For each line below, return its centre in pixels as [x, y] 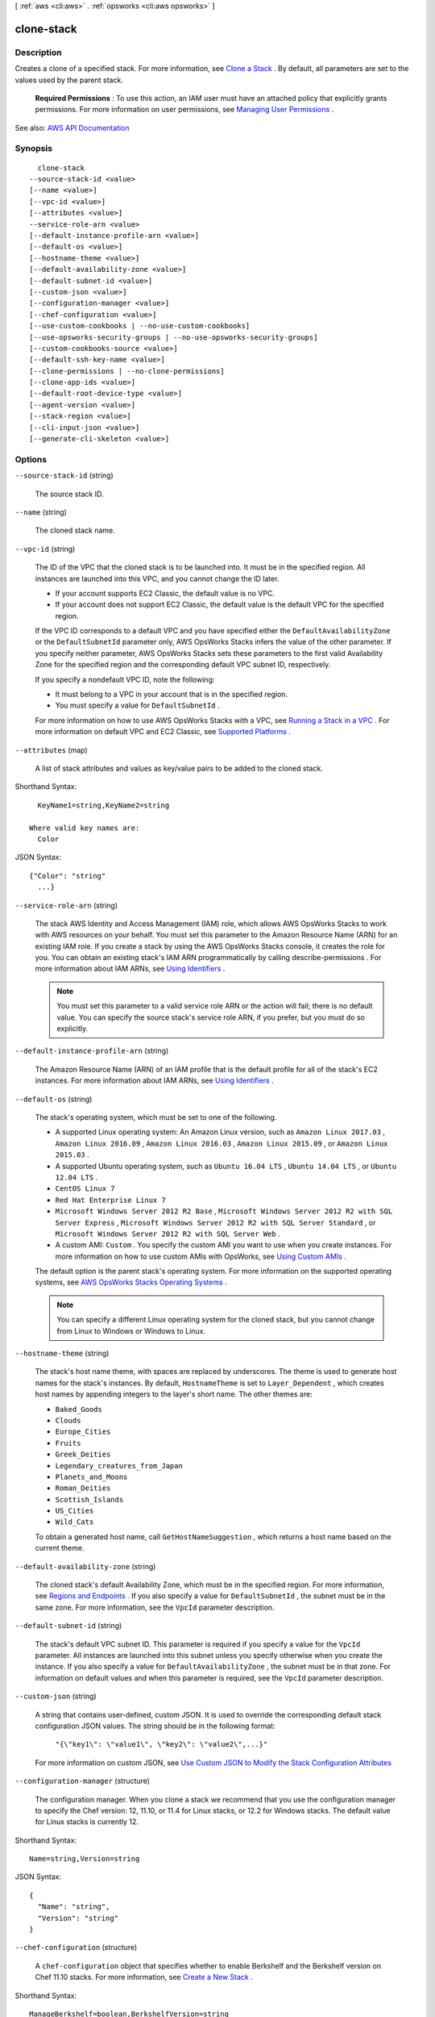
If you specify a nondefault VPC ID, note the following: [125, 679]
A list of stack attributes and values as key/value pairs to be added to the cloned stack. [179, 768]
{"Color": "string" [68, 876]
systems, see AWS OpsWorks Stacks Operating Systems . [131, 1282]
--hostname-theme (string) [62, 1353]
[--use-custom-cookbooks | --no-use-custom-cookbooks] [140, 326]
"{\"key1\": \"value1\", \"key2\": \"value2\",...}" [162, 1744]
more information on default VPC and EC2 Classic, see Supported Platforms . [163, 732]
